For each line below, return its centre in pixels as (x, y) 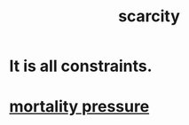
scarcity (149, 16)
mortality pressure (79, 107)
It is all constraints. (81, 66)
